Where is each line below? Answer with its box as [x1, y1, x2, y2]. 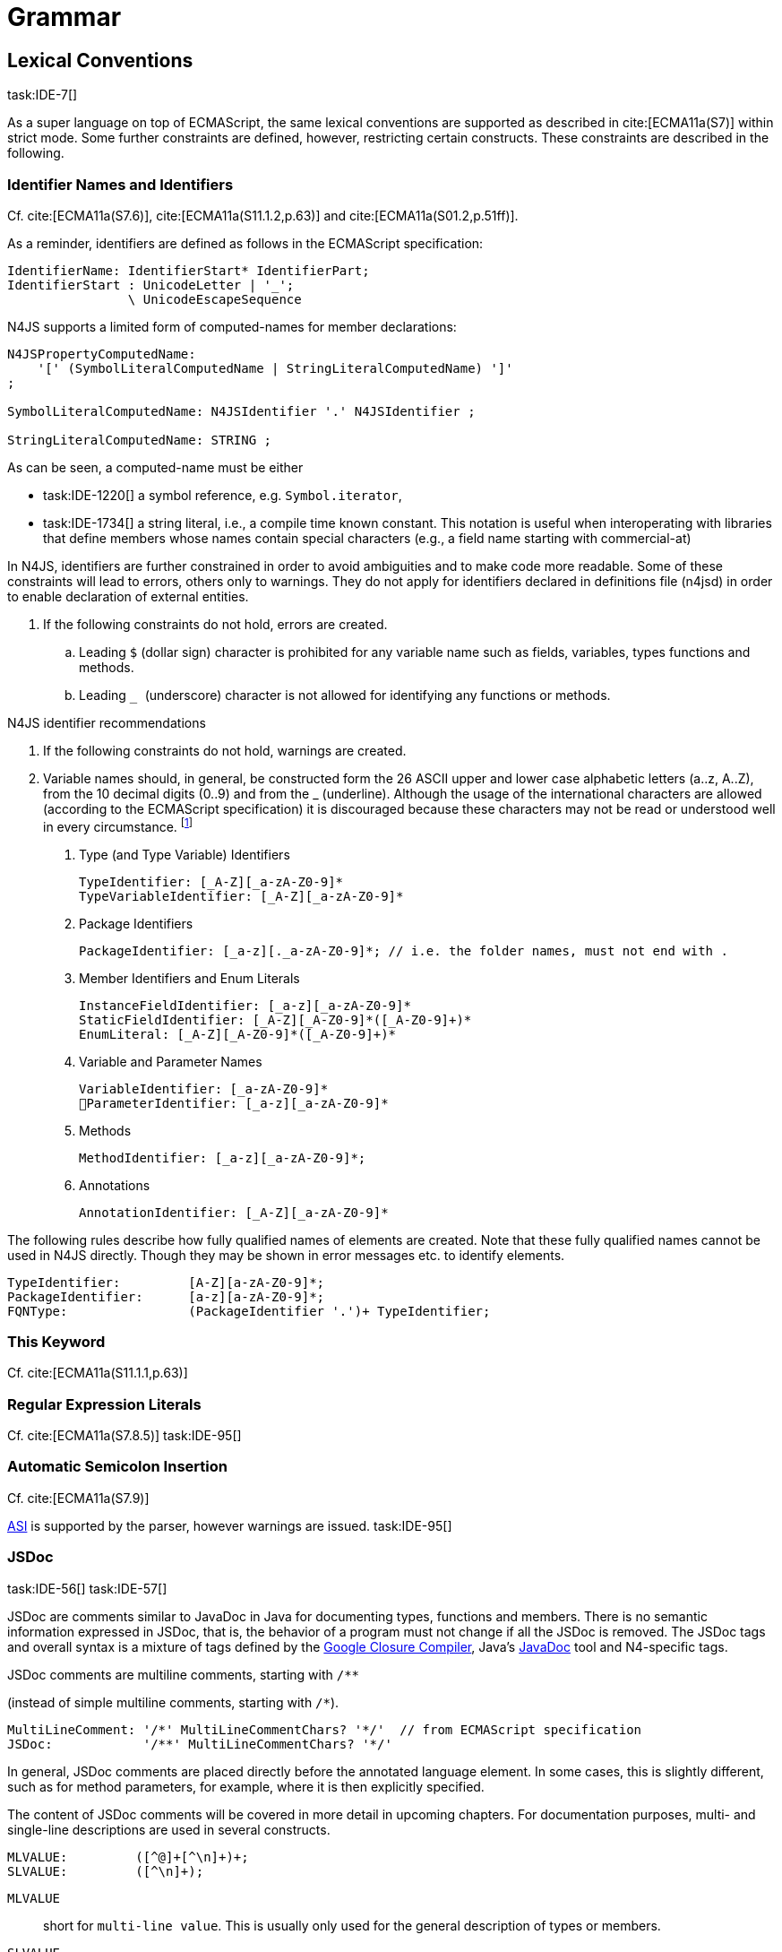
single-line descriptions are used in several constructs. [7, 1821, 331, 1837]
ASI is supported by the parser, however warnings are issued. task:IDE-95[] [7, 1517, 452, 1533]
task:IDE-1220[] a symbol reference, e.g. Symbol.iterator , [43, 487, 402, 503]
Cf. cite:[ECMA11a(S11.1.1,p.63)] [7, 1365, 188, 1381]
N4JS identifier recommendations [7, 714, 206, 730]
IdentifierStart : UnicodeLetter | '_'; [7, 277, 295, 292]
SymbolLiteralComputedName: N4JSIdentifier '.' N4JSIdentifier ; [7, 403, 476, 419]
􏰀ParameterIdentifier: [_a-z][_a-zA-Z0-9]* [79, 1095, 389, 1110]
